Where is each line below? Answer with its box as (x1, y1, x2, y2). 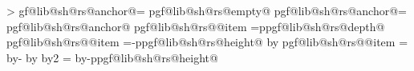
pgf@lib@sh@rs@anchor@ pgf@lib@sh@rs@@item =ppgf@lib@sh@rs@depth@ (6, 18, 385, 34)
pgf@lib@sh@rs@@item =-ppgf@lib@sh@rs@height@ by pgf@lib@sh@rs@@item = (6, 34, 408, 50)
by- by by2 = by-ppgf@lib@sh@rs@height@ (6, 49, 218, 65)
